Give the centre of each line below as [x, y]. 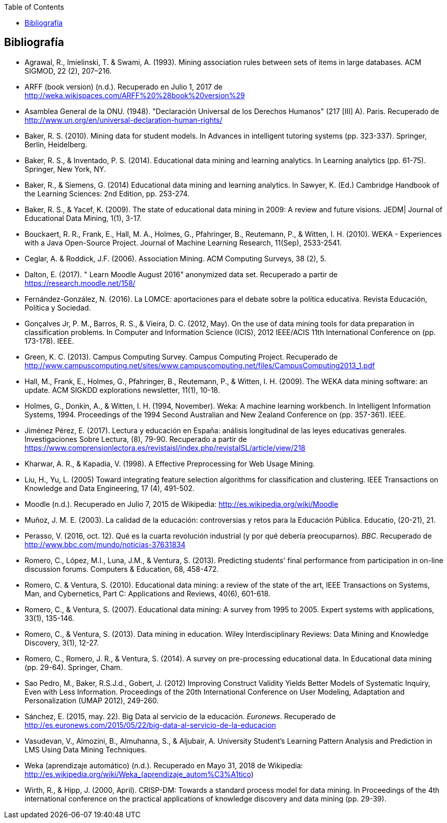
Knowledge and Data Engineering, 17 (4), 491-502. [110, 488]
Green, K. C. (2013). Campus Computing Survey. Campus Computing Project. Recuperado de [181, 357]
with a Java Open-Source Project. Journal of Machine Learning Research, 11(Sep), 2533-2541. [183, 242]
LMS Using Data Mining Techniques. [86, 749]
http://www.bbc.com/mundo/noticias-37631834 [105, 544]
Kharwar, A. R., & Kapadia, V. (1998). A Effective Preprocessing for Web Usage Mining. [170, 463]
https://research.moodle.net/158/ [80, 283]
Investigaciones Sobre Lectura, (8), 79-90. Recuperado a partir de [136, 439]
